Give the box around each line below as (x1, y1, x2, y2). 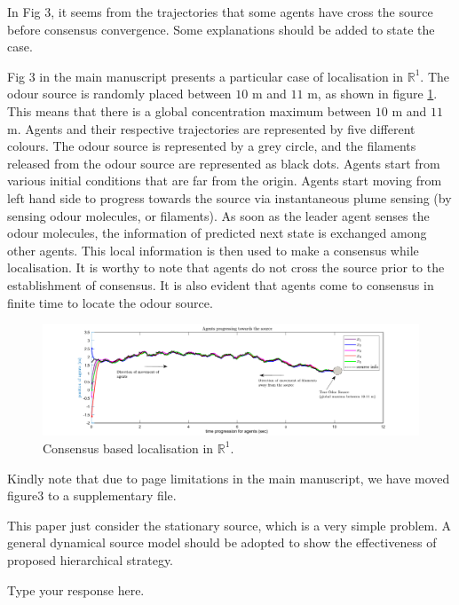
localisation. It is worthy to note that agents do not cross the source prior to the (7, 258, 445, 277)
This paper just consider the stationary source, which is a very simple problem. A (7, 515, 452, 534)
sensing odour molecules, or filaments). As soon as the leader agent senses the (7, 206, 430, 224)
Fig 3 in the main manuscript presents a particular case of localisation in (7, 67, 404, 85)
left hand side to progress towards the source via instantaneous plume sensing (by (7, 188, 452, 207)
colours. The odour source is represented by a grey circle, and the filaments (7, 137, 416, 155)
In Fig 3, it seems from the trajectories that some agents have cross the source (7, 3, 433, 20)
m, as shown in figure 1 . (307, 84, 438, 103)
